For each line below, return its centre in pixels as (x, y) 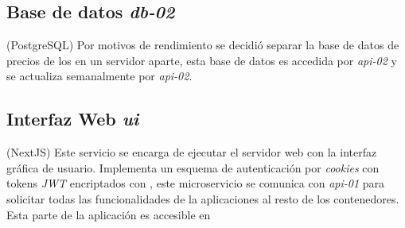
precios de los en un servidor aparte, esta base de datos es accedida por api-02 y (202, 60)
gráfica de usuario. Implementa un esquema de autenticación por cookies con (193, 167)
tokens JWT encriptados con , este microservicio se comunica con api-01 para (196, 183)
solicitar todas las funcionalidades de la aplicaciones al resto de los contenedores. (203, 198)
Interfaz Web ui (73, 119)
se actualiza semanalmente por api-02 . (99, 76)
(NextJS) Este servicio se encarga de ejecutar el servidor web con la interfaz (192, 152)
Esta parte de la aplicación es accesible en (109, 214)
